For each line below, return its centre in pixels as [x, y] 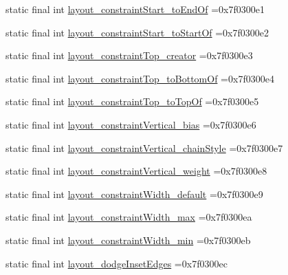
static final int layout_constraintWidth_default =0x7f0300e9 [134, 194]
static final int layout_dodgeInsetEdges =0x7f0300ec [117, 263]
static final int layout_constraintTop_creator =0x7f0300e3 [129, 55]
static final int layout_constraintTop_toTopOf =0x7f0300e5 [132, 101]
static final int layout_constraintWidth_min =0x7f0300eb [128, 240]
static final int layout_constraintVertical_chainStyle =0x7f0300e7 [144, 147]
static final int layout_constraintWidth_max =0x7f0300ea [129, 217]
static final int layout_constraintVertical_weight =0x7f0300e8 [136, 171]
